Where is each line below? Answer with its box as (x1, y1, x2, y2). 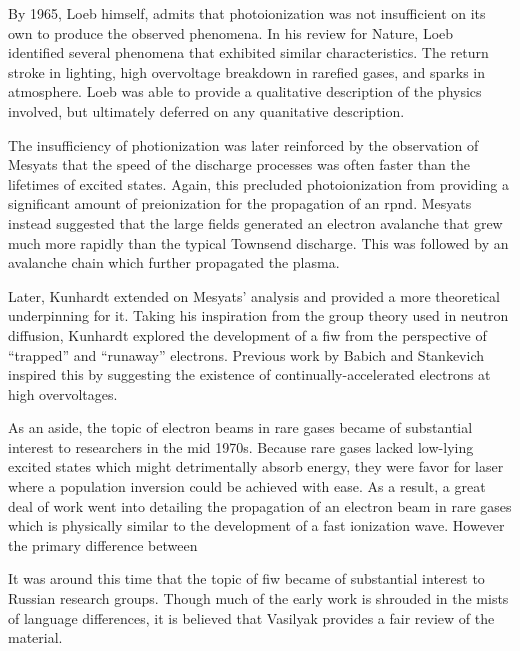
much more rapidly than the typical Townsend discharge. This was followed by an (8, 232, 509, 253)
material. (8, 627, 63, 648)
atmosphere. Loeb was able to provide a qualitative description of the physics (8, 81, 482, 102)
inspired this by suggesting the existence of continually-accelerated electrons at (8, 364, 491, 385)
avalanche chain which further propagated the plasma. (8, 252, 340, 273)
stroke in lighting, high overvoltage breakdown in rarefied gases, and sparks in (8, 61, 486, 82)
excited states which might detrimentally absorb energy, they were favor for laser (8, 456, 504, 477)
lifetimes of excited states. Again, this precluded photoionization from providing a (8, 173, 509, 194)
